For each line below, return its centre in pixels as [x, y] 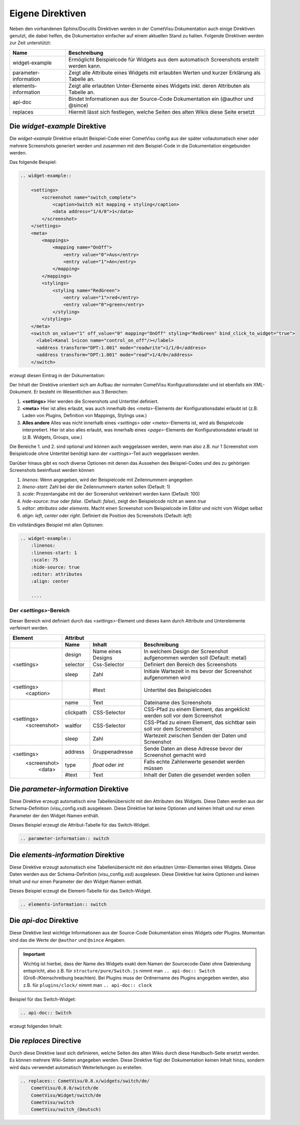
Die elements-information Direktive [67, 855]
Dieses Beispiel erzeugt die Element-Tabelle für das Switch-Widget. [80, 891]
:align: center [50, 581]
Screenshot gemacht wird [175, 755]
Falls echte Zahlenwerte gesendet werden [194, 762]
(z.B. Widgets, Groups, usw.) [52, 437]
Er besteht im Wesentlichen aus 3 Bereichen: [81, 392]
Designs [102, 658]
